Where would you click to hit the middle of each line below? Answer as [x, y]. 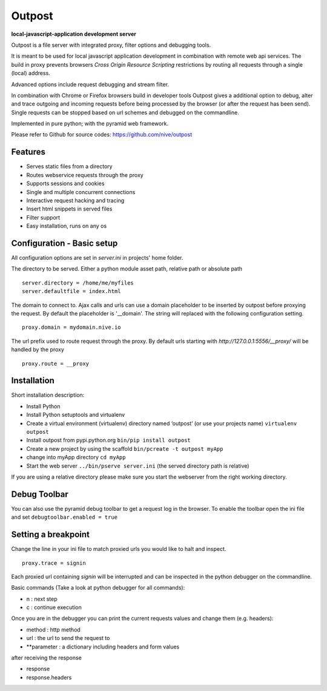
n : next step [42, 599]
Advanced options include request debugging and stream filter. [90, 84]
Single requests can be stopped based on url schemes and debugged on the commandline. [125, 112]
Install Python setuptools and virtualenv [76, 415]
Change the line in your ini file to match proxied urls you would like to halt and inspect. [119, 549]
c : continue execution [54, 607]
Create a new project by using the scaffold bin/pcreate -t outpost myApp [125, 448]
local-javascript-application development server [74, 34]
